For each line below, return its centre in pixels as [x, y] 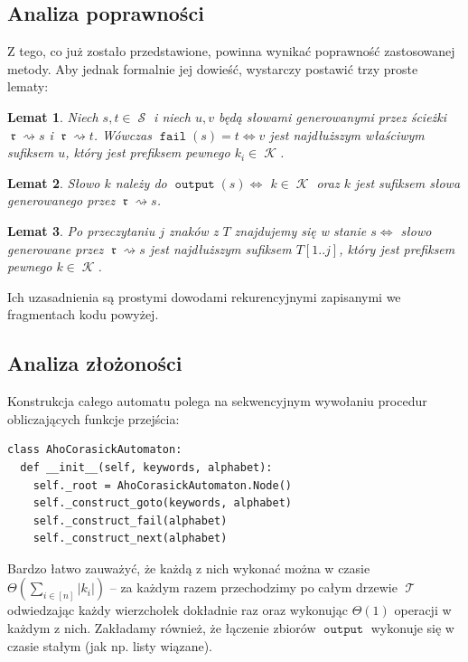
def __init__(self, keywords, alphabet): [146, 467]
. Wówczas [122, 134]
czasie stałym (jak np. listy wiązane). [110, 645]
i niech [172, 116]
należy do [141, 182]
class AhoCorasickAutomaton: [95, 450]
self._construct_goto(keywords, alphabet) [162, 503]
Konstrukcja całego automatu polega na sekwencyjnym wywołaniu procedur [217, 401]
